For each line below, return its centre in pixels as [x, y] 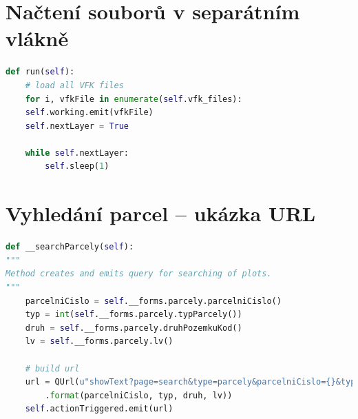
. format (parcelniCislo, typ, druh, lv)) [139, 395]
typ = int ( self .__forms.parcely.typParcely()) [134, 315]
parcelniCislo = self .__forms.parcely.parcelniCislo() [153, 301]
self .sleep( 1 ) [77, 166]
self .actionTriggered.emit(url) [99, 409]
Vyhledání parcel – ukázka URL [161, 213]
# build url [52, 368]
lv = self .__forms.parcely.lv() [99, 341]
